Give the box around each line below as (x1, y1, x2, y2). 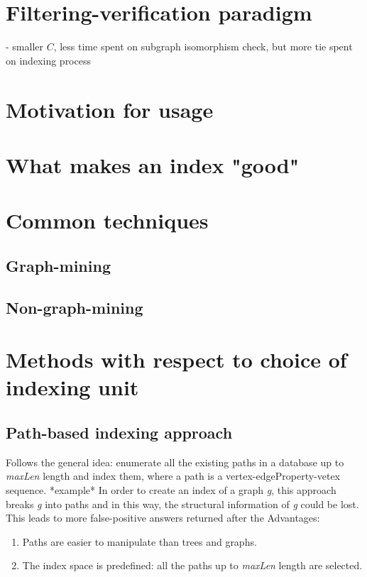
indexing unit (6, 373, 139, 402)
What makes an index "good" (6, 150, 300, 179)
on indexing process (6, 53, 91, 67)
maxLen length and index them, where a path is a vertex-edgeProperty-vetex (6, 468, 341, 483)
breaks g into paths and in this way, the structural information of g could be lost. (6, 496, 359, 511)
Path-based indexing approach (6, 421, 233, 443)
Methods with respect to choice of (6, 345, 347, 374)
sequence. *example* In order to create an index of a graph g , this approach (6, 482, 336, 497)
